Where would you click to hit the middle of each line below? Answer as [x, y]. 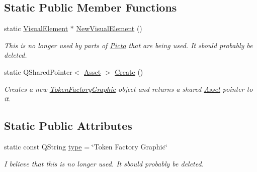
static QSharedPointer [38, 71]
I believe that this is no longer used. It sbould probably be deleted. [104, 163]
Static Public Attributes [68, 126]
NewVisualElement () [109, 28]
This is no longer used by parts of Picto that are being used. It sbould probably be [128, 45]
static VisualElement [36, 28]
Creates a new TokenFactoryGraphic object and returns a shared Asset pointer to [128, 89]
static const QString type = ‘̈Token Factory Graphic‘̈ [86, 146]
